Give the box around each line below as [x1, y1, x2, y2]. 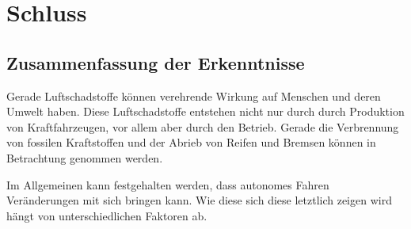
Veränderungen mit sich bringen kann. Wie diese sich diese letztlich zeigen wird [6, 192, 392, 208]
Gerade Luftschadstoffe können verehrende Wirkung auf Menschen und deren [6, 87, 381, 104]
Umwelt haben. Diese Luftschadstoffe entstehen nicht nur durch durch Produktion [6, 103, 405, 120]
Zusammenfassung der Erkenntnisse [6, 50, 305, 74]
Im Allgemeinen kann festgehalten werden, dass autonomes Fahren [6, 176, 329, 193]
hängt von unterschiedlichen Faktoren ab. [6, 207, 207, 223]
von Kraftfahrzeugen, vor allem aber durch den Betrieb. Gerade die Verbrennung [6, 118, 399, 135]
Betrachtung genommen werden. [6, 149, 163, 166]
